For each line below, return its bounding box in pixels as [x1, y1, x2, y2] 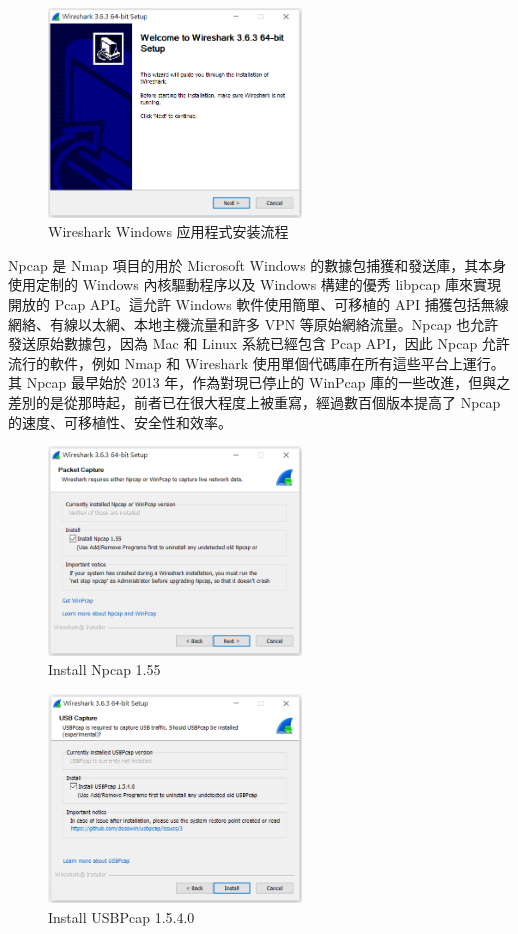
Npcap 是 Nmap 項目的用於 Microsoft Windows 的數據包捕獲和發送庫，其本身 [8, 254, 507, 275]
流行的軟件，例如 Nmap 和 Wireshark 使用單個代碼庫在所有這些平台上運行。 [8, 352, 505, 373]
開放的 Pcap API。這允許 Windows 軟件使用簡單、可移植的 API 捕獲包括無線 [8, 293, 509, 314]
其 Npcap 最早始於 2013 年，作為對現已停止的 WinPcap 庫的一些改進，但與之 [8, 372, 511, 393]
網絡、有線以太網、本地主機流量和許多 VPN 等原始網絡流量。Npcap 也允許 [8, 313, 499, 334]
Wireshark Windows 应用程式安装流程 [48, 221, 289, 242]
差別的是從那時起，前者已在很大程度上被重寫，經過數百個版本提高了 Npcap [8, 391, 501, 412]
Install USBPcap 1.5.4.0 [48, 907, 195, 928]
